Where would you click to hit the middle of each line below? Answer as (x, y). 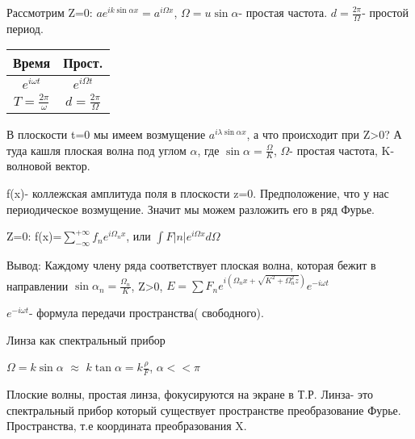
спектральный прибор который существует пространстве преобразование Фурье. (204, 410)
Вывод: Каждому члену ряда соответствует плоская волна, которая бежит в (191, 265)
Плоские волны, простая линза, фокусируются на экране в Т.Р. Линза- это (190, 393)
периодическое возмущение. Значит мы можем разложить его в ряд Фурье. (191, 209)
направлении (38, 285)
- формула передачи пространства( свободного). (146, 312)
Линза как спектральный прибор (86, 339)
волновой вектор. (48, 166)
